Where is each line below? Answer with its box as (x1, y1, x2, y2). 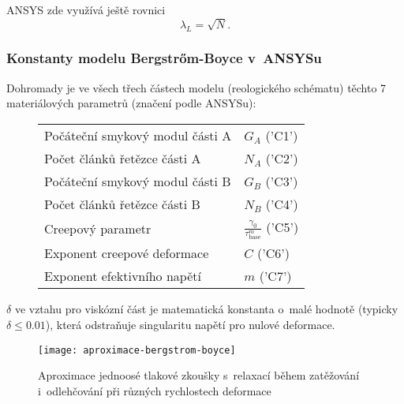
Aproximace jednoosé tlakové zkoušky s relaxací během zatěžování (38, 367, 360, 383)
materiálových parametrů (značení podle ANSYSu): (6, 95, 256, 111)
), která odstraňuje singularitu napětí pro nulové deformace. (45, 316, 335, 332)
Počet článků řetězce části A (44, 148, 201, 167)
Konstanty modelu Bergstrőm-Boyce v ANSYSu (6, 48, 322, 68)
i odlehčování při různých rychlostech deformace (38, 382, 271, 398)
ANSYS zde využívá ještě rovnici (6, 2, 166, 17)
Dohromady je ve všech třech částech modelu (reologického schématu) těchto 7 (6, 79, 387, 95)
